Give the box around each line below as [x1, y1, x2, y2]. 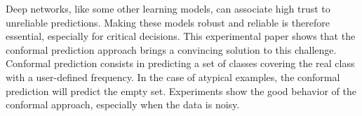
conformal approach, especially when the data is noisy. [6, 97, 240, 112]
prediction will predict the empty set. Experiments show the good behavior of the [6, 83, 356, 98]
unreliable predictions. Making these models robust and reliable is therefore [6, 15, 330, 29]
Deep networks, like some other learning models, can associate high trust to [6, 1, 330, 15]
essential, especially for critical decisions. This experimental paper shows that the [6, 29, 356, 43]
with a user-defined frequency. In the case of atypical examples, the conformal [6, 69, 340, 84]
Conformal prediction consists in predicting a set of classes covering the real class [6, 56, 355, 71]
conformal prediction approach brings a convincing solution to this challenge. [6, 42, 337, 57]
